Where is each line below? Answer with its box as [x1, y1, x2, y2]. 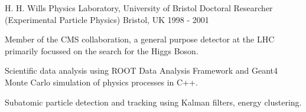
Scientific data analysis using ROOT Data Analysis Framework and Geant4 [5, 64, 278, 77]
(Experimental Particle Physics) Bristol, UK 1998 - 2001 [5, 13, 209, 25]
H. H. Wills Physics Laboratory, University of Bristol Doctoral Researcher [5, 2, 273, 14]
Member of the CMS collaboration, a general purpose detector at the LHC [5, 33, 275, 45]
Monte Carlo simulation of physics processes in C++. [5, 75, 198, 88]
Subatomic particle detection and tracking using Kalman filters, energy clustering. [5, 95, 302, 108]
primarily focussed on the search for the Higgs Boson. [5, 44, 198, 57]
